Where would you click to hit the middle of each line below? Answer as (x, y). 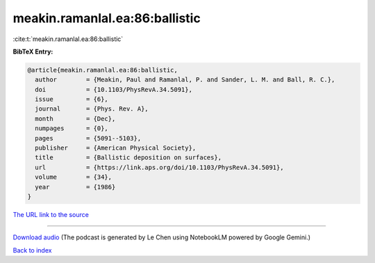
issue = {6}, (72, 99)
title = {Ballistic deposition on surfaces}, (128, 158)
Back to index (32, 250)
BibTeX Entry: (33, 51)
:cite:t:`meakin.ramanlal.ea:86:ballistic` (68, 39)
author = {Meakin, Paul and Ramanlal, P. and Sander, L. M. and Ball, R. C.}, (185, 80)
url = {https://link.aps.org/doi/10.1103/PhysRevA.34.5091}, (159, 167)
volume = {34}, (74, 177)
